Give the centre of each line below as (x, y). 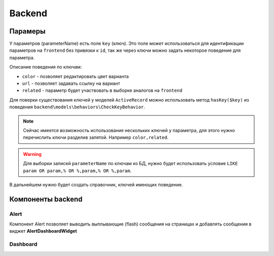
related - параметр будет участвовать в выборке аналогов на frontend (102, 90)
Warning (32, 154)
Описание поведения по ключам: (46, 67)
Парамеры (27, 31)
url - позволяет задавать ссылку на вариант (71, 83)
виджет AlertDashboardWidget (43, 231)
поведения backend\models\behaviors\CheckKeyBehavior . (77, 107)
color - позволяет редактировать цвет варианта (75, 76)
